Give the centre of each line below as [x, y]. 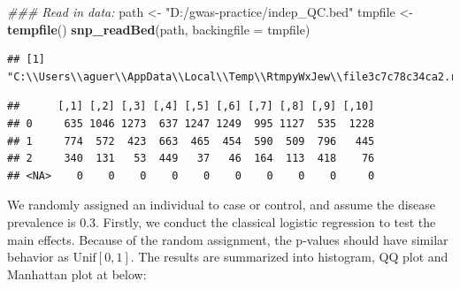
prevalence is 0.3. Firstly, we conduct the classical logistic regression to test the [222, 221]
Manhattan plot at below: [77, 274]
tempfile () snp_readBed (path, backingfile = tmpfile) [159, 29]
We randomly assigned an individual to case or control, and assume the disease [222, 205]
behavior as [38, 257]
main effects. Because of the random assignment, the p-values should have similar [228, 239]
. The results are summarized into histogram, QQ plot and [289, 257]
